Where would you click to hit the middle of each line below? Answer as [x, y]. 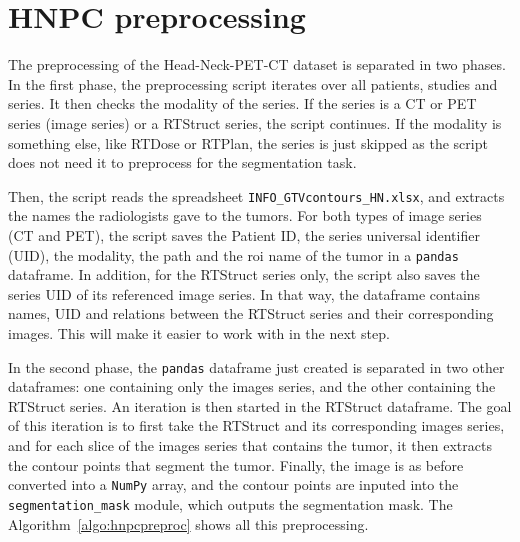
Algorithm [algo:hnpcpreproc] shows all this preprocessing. [188, 523]
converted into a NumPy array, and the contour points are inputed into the [233, 484]
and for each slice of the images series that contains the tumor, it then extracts [250, 445]
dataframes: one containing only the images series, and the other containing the [252, 386]
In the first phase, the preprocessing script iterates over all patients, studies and [253, 83]
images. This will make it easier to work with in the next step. [199, 332]
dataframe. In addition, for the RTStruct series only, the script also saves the [244, 274]
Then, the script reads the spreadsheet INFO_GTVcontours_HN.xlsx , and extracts [256, 195]
